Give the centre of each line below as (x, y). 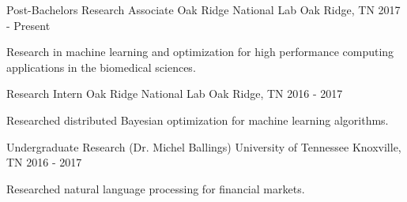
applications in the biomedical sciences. (101, 67)
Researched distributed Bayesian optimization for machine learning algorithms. (198, 120)
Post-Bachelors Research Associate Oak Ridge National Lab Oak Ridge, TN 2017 (203, 9)
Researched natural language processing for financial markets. (156, 188)
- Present (28, 25)
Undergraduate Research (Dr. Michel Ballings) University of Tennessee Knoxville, (204, 146)
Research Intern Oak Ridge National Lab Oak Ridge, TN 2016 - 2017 (175, 94)
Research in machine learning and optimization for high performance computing (200, 52)
